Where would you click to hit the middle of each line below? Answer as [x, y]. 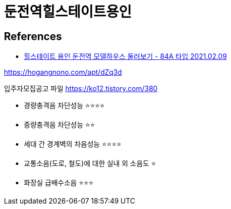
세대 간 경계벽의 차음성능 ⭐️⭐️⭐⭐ [73, 144]
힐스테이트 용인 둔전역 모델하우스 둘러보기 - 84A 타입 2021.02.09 [125, 56]
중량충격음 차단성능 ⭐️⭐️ [59, 125]
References [33, 36]
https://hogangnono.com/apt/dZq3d [63, 72]
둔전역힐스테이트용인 [68, 12]
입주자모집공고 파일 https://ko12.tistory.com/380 [81, 89]
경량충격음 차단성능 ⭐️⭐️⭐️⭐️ [64, 105]
